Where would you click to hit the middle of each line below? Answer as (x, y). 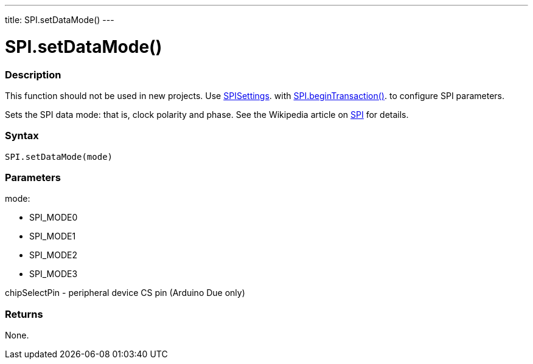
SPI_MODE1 (53, 236)
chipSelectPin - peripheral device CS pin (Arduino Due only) (125, 293)
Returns (24, 314)
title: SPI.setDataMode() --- (60, 20)
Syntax (22, 136)
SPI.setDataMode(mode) (59, 156)
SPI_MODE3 (54, 274)
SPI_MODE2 (53, 255)
